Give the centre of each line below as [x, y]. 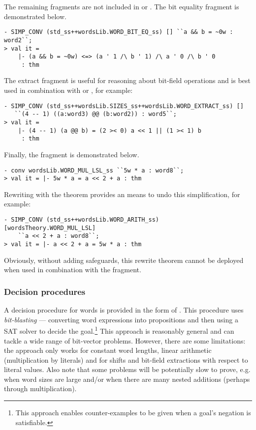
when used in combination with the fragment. [73, 270]
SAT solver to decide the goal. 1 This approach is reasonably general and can [119, 330]
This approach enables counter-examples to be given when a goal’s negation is [133, 413]
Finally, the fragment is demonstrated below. [72, 154]
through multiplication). [40, 388]
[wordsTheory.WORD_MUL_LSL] [50, 228]
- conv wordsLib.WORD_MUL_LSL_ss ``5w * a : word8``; [94, 170]
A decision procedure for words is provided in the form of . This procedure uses [124, 310]
